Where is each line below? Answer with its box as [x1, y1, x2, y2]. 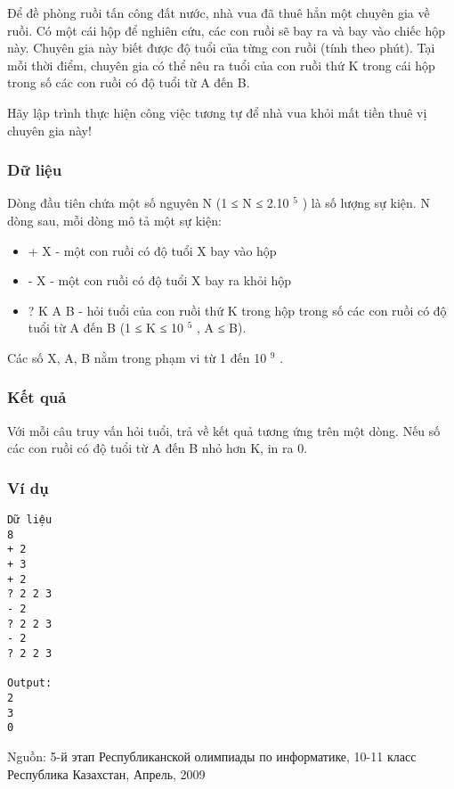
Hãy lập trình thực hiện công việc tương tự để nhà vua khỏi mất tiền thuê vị [7, 103, 427, 121]
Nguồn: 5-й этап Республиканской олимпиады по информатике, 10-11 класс [7, 747, 417, 765]
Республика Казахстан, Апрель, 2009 [7, 764, 206, 783]
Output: [7, 677, 53, 690]
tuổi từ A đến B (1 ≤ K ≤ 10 [28, 318, 184, 337]
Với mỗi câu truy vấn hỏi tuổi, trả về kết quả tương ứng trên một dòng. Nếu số [7, 421, 441, 440]
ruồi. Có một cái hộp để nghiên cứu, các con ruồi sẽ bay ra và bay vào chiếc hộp [7, 21, 446, 39]
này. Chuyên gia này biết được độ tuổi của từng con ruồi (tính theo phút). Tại [7, 38, 435, 57]
